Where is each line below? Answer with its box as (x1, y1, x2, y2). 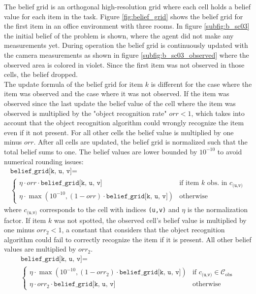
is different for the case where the (151, 78, 252, 89)
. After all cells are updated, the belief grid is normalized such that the (33, 137, 248, 147)
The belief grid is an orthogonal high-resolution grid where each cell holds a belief (4, 1, 251, 11)
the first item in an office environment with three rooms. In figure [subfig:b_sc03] (4, 21, 250, 31)
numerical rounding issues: (4, 156, 84, 166)
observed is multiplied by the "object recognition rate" (4, 108, 167, 118)
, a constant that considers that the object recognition (62, 224, 225, 235)
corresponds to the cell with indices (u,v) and (39, 204, 180, 215)
